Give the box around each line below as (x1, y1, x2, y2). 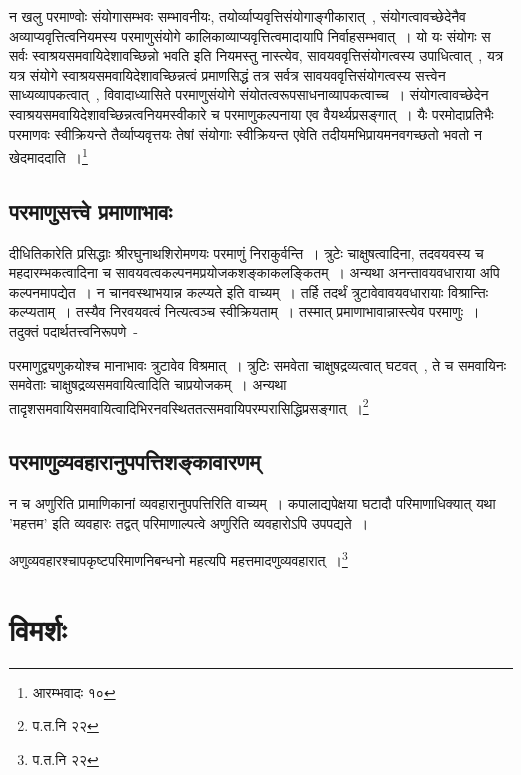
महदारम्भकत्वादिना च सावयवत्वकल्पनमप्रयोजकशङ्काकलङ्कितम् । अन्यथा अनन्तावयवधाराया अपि (9, 262, 500, 283)
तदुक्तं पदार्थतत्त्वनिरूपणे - (9, 320, 138, 341)
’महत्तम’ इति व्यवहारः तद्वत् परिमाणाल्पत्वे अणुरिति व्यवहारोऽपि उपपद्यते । (9, 512, 369, 533)
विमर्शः (9, 608, 67, 649)
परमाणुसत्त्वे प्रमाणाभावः (9, 195, 173, 226)
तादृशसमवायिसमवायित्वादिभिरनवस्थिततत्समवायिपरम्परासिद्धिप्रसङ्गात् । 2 (9, 394, 369, 418)
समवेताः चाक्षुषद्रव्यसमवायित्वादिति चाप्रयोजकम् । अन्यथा (9, 374, 287, 395)
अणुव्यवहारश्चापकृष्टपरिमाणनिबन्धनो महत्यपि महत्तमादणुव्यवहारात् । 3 (9, 547, 348, 571)
